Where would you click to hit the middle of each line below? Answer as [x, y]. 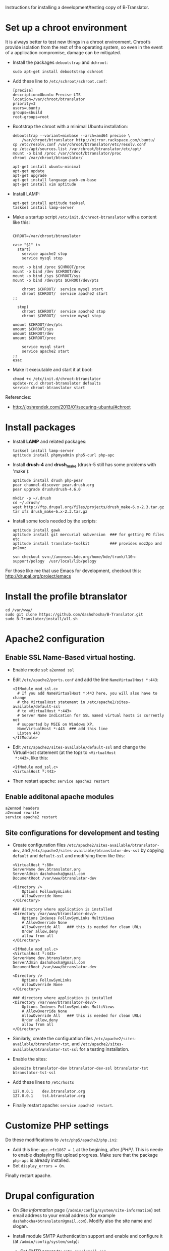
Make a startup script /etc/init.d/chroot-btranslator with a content [84, 217]
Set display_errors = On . [39, 1166]
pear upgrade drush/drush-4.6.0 [46, 489]
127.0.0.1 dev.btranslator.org [49, 1091]
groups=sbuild [27, 112]
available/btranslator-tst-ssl [45, 1050]
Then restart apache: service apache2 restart [61, 781]
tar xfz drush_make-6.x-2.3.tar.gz [50, 511]
